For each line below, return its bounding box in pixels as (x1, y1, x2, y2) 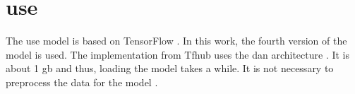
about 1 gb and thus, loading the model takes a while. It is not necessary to (6, 61, 334, 76)
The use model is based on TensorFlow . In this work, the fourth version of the (6, 33, 347, 48)
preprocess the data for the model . (6, 74, 158, 89)
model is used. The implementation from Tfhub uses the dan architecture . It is (6, 47, 349, 61)
